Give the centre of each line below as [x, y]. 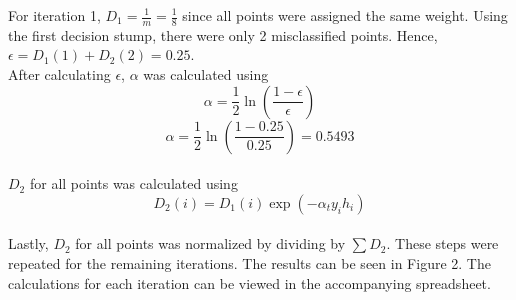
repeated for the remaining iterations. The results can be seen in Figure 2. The [249, 262]
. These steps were [442, 243]
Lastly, [28, 243]
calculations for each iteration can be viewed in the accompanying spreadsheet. [249, 282]
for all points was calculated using [133, 183]
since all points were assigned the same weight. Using [345, 15]
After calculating [59, 74]
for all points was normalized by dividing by [210, 243]
